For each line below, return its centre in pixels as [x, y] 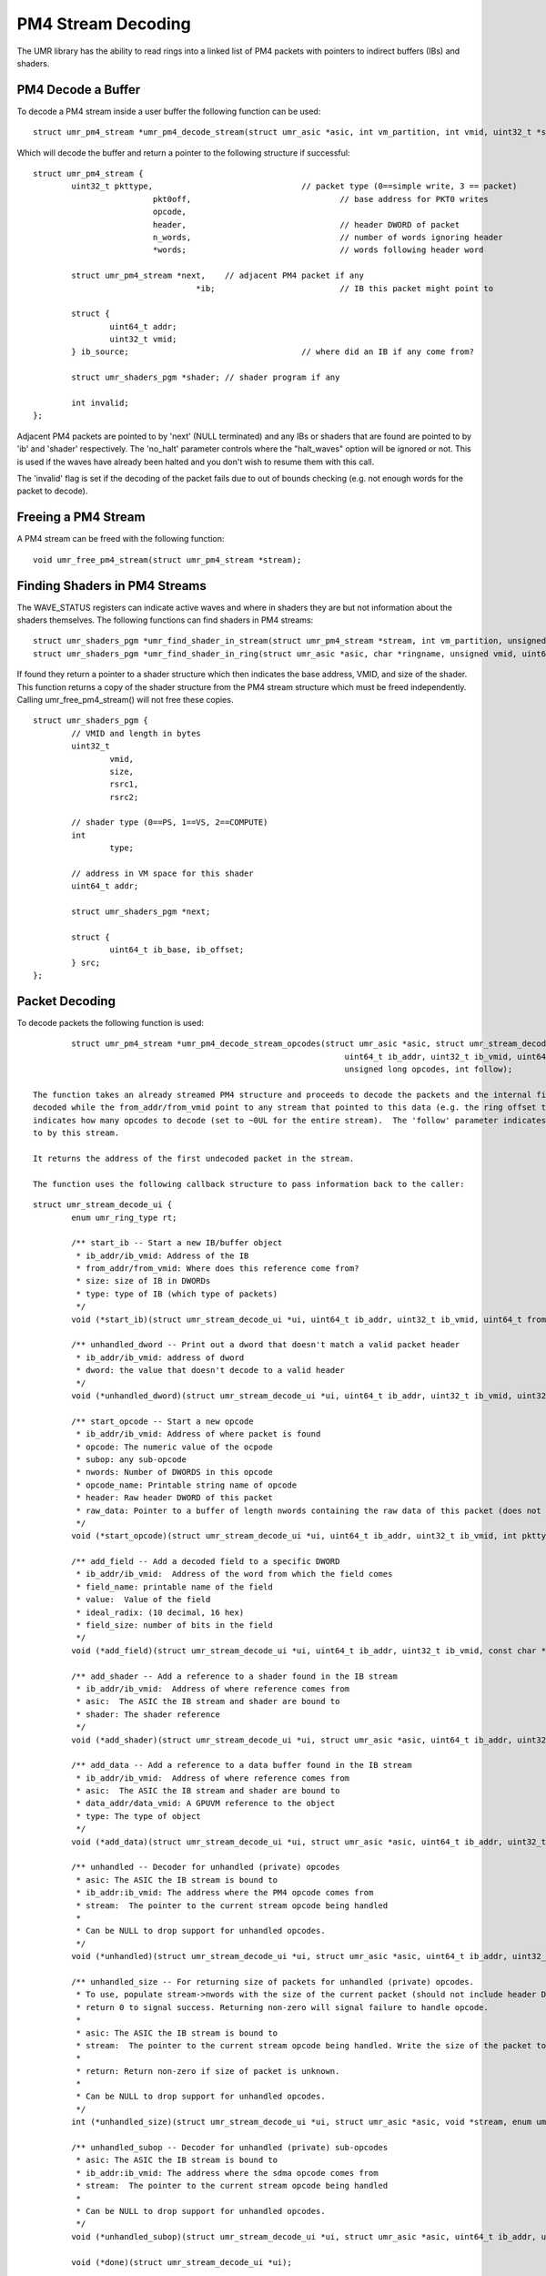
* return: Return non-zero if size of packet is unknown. [208, 2071]
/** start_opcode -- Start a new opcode [162, 1421]
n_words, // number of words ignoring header [328, 237]
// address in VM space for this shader [162, 874]
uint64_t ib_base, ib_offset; [177, 950]
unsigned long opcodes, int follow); [429, 1069]
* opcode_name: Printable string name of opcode [187, 1485]
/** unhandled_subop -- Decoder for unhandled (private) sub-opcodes [230, 2148]
